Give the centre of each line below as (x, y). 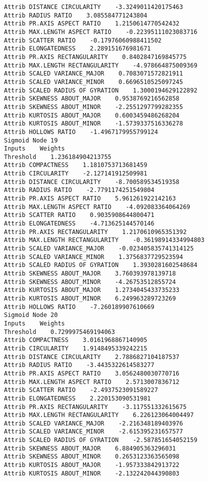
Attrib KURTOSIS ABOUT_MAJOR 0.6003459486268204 (92, 115)
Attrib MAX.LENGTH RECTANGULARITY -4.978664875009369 (101, 65)
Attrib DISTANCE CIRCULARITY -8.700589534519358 (92, 182)
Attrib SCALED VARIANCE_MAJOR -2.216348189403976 (93, 423)
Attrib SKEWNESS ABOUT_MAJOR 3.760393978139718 (90, 273)
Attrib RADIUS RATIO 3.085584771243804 (76, 15)
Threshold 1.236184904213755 (58, 157)
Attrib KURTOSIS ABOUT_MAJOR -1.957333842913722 (92, 465)
